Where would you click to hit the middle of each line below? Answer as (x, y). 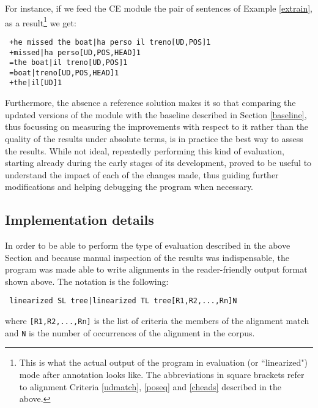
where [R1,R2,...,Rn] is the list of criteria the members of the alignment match (157, 321)
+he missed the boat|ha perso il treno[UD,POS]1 (110, 42)
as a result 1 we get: (41, 21)
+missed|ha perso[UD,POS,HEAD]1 (75, 52)
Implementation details (79, 220)
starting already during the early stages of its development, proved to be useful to (158, 163)
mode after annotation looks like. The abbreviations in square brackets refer (162, 375)
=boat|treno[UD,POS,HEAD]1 (64, 73)
